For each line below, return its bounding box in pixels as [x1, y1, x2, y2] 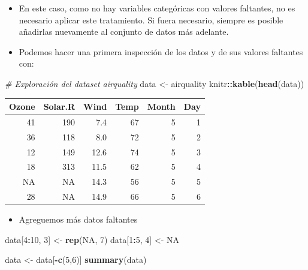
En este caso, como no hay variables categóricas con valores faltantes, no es [19, 2, 295, 14]
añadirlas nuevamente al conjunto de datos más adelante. [19, 25, 229, 38]
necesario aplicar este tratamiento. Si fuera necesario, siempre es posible [19, 13, 283, 26]
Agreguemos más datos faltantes [19, 213, 138, 226]
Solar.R [43, 100, 76, 113]
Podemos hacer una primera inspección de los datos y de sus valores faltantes [19, 45, 303, 58]
